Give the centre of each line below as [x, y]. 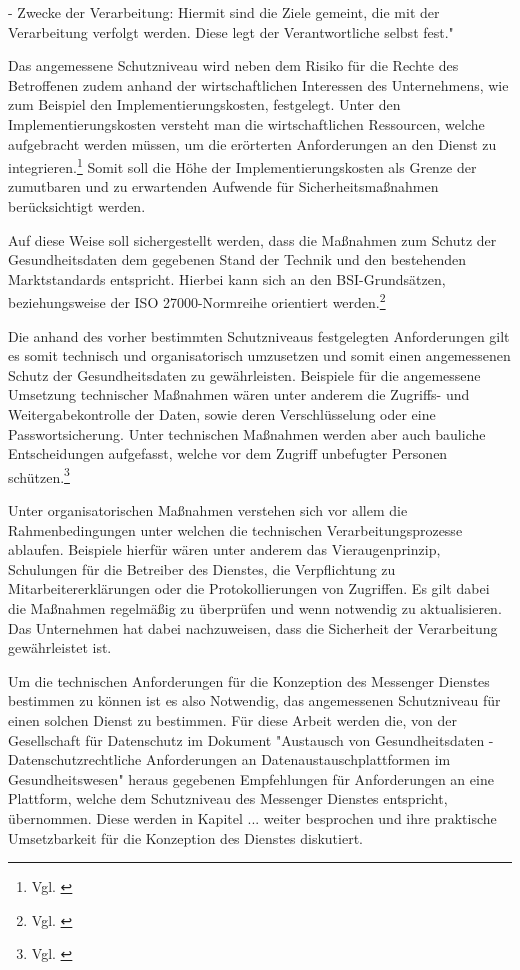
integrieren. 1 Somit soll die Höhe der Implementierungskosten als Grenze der [242, 165]
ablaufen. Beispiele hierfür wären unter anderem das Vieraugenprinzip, [224, 549]
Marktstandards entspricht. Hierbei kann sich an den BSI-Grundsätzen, [227, 278]
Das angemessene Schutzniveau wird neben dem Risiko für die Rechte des [233, 65]
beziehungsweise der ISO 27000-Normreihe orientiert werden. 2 [197, 301]
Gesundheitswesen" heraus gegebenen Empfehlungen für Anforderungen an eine [251, 778]
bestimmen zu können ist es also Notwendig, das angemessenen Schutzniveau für [254, 700]
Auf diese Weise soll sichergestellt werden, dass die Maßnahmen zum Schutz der [252, 239]
